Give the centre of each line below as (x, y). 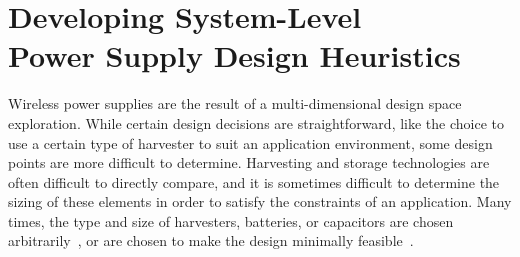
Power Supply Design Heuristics (234, 55)
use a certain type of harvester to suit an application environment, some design (250, 142)
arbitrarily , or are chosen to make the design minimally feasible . (211, 240)
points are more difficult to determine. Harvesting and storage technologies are (249, 162)
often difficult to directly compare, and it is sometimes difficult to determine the (254, 181)
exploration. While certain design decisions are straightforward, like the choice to (256, 122)
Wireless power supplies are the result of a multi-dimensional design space (235, 103)
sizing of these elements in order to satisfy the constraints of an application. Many (260, 201)
